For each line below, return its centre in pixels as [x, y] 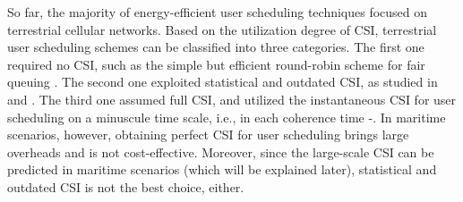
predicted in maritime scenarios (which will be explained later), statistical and [222, 169]
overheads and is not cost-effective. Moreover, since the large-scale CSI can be [221, 151]
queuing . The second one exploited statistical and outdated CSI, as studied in [223, 82]
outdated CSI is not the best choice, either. [126, 186]
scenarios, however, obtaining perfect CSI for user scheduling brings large [208, 135]
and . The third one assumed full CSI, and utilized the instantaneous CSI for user [232, 99]
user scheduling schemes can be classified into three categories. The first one [216, 47]
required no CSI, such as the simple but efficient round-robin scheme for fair [216, 64]
